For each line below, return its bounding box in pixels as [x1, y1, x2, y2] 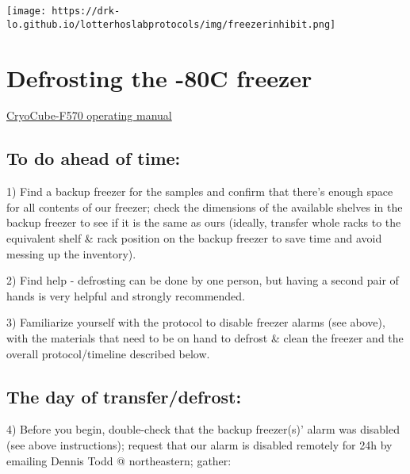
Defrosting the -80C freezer [6, 61, 312, 94]
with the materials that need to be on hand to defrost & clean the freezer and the [6, 329, 404, 346]
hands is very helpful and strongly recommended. [6, 287, 245, 304]
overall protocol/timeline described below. [6, 345, 210, 361]
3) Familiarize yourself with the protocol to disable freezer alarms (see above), [6, 314, 385, 331]
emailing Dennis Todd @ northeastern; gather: [6, 452, 232, 468]
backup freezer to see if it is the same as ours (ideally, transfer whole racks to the [6, 214, 401, 231]
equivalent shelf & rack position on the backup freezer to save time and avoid [6, 230, 382, 247]
